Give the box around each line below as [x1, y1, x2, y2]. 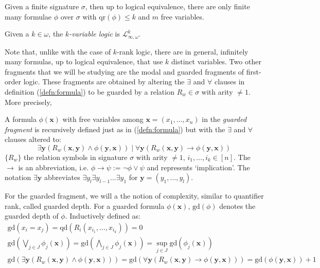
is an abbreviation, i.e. [18, 162, 89, 172]
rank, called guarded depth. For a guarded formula [5, 200, 165, 211]
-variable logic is [69, 28, 120, 39]
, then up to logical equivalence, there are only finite [85, 1, 250, 11]
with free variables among [62, 114, 144, 124]
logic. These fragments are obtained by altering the [23, 76, 185, 87]
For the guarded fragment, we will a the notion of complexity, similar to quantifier [5, 190, 264, 201]
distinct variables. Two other [171, 56, 261, 67]
